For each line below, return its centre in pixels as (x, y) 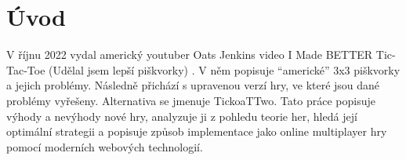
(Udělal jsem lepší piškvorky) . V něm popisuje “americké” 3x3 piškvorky (225, 69)
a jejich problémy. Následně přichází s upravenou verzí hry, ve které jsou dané (193, 85)
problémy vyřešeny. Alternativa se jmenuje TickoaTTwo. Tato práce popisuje (191, 100)
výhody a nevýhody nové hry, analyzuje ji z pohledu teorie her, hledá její (182, 116)
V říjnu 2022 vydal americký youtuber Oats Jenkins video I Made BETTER (190, 55)
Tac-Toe (26, 69)
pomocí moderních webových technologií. (105, 146)
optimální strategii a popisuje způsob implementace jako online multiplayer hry (197, 131)
